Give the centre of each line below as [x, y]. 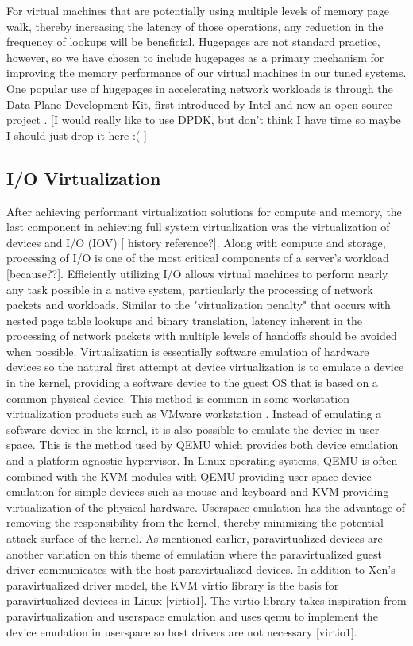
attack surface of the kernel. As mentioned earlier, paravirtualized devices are [195, 538]
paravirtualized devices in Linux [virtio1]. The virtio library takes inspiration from [206, 600]
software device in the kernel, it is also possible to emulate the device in [181, 429]
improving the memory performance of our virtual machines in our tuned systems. [206, 73]
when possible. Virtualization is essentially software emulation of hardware [188, 351]
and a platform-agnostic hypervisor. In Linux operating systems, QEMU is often [202, 460]
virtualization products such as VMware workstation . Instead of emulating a [194, 414]
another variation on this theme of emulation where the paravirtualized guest [194, 553]
